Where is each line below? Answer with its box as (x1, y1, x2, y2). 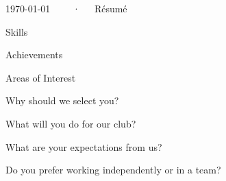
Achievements (5, 47, 63, 62)
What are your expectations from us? (5, 139, 162, 154)
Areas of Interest (5, 70, 76, 84)
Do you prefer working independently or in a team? (5, 162, 221, 177)
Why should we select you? (5, 93, 119, 108)
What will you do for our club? (5, 116, 136, 130)
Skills (5, 24, 28, 38)
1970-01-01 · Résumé (5, 1, 127, 15)
